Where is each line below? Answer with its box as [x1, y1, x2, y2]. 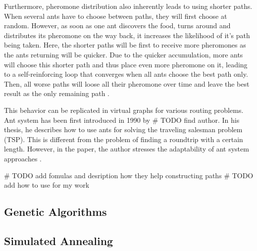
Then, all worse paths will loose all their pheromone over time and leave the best [4, 78, 250, 89]
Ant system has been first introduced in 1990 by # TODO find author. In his [4, 114, 240, 125]
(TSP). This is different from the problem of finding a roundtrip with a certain [4, 134, 243, 144]
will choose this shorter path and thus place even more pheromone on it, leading [4, 59, 248, 69]
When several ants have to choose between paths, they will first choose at [4, 10, 227, 21]
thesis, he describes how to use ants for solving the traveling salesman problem [4, 124, 243, 135]
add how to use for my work [4, 180, 90, 190]
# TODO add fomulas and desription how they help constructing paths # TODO [4, 170, 254, 180]
